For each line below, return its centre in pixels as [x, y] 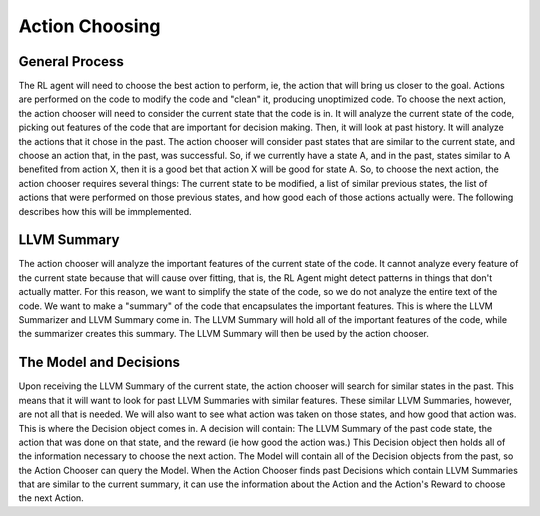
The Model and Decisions [99, 362]
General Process [71, 61]
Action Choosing [89, 26]
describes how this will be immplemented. [105, 211]
